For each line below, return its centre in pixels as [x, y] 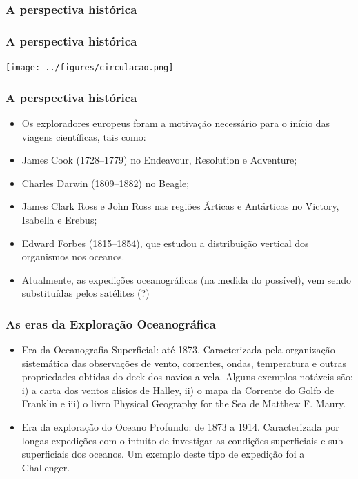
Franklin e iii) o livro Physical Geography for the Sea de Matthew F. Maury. [184, 403]
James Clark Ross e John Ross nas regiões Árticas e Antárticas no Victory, [180, 206]
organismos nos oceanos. [73, 256]
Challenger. [46, 467]
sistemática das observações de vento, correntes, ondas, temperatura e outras [184, 363]
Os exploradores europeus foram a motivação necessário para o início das [176, 123]
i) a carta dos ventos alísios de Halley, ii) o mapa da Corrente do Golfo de [178, 390]
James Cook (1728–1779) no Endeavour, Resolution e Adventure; [159, 160]
